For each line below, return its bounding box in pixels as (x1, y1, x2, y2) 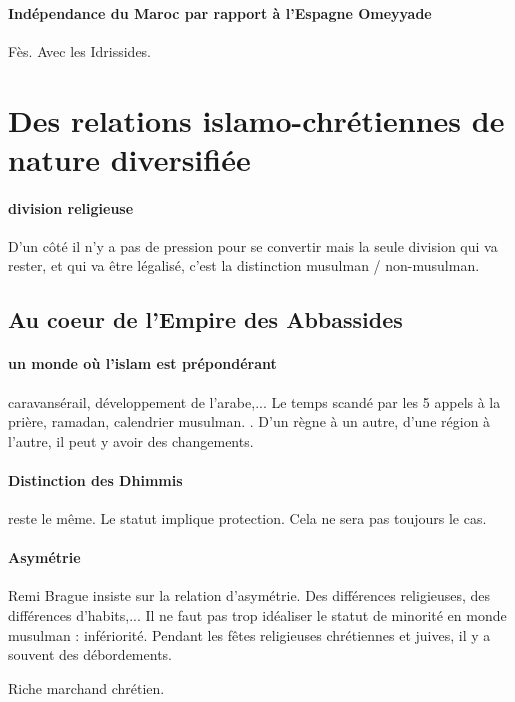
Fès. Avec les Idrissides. (8, 40, 152, 61)
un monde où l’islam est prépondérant (8, 353, 277, 374)
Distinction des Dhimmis (8, 469, 183, 490)
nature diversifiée (8, 138, 251, 179)
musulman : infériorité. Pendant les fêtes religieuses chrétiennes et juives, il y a (8, 624, 491, 645)
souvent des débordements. (8, 644, 172, 665)
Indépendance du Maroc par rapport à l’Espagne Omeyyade (8, 2, 432, 23)
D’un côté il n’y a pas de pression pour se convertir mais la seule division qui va (8, 235, 498, 256)
